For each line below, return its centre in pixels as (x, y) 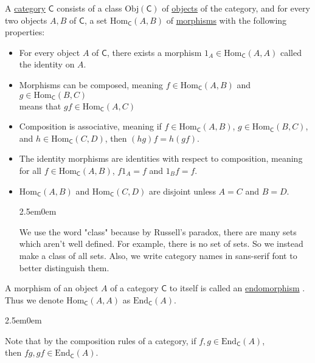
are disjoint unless (182, 191)
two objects (26, 20)
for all (30, 170)
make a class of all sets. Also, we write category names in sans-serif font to (158, 255)
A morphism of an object (52, 288)
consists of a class (89, 8)
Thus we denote (34, 299)
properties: (25, 32)
